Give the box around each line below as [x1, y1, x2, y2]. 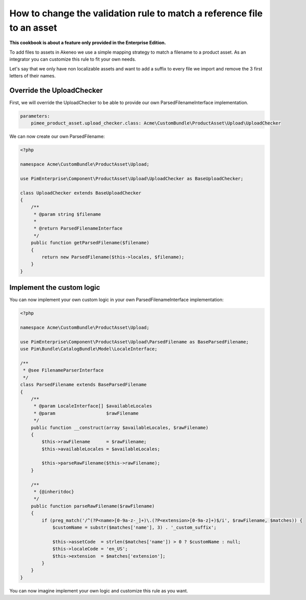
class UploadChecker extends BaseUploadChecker [20, 190, 141, 196]
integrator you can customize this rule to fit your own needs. [9, 56, 136, 62]
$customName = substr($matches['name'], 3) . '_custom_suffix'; [52, 524, 217, 530]
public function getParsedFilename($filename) [31, 240, 150, 246]
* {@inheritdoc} [33, 489, 74, 495]
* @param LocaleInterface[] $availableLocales [33, 403, 152, 409]
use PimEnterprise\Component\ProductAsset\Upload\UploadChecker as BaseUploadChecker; [20, 176, 244, 181]
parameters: [20, 113, 50, 119]
